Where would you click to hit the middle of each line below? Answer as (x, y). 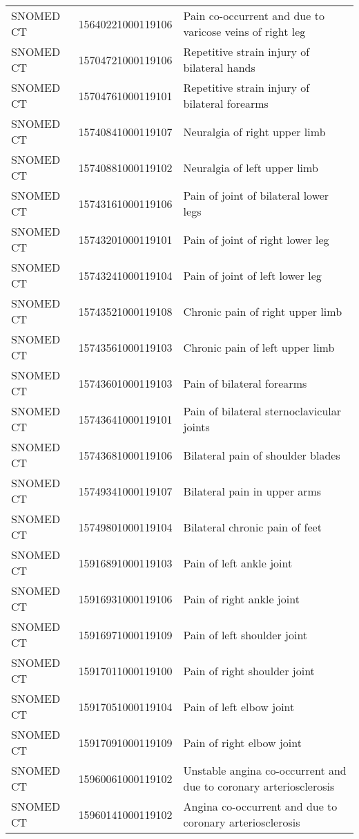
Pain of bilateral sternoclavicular (262, 411)
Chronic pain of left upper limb (259, 347)
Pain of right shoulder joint (249, 670)
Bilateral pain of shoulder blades (262, 455)
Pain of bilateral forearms (245, 383)
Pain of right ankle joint (241, 598)
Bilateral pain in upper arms (252, 491)
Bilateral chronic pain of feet (252, 527)
